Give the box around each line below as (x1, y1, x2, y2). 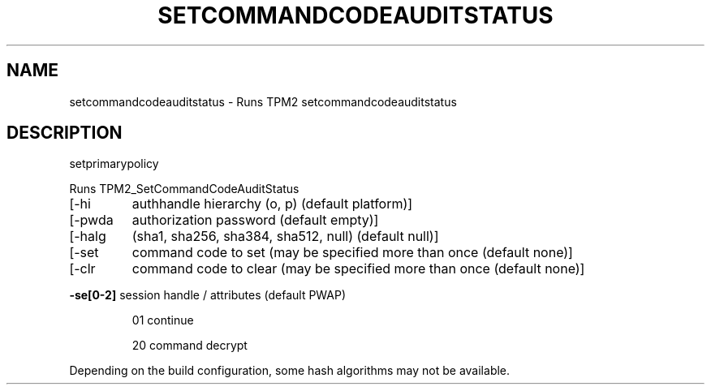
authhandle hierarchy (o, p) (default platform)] (131, 195, 413, 213)
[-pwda (69, 212, 114, 229)
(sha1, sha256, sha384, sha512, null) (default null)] (131, 228, 439, 245)
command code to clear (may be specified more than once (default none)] (131, 260, 585, 277)
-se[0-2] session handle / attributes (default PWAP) (69, 288, 347, 303)
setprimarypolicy (69, 157, 159, 171)
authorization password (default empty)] (131, 212, 379, 229)
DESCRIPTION (6, 122, 123, 144)
